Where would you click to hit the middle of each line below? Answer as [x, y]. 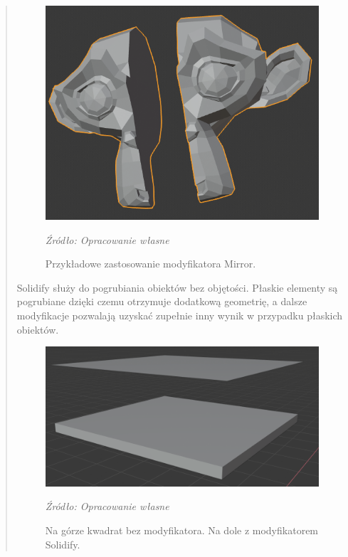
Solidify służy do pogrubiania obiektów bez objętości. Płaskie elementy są [177, 287]
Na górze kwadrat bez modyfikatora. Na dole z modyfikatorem [182, 530]
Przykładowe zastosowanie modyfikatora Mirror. [151, 264]
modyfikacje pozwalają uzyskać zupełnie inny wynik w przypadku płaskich [180, 315]
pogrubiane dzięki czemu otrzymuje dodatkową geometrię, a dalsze [162, 301]
